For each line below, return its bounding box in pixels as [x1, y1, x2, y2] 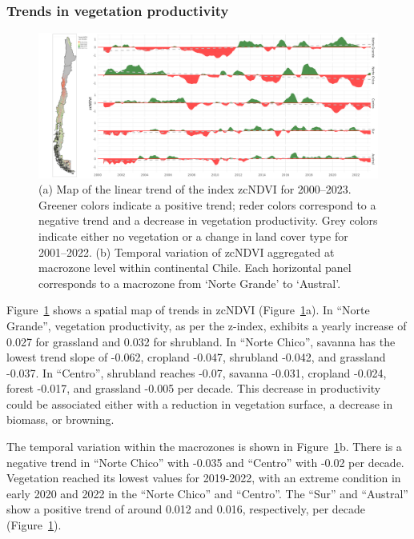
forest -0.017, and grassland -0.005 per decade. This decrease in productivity [6, 380, 381, 397]
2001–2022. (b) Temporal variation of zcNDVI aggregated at [38, 243, 335, 260]
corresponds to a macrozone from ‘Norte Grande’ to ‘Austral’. [38, 274, 341, 291]
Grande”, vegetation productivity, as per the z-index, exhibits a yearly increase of [6, 317, 407, 333]
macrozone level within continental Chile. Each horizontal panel [38, 259, 352, 276]
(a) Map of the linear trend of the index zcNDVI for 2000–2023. [38, 181, 352, 198]
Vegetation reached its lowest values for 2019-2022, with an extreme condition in [6, 469, 401, 486]
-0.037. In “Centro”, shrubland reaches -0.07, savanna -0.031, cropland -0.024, [6, 364, 387, 381]
